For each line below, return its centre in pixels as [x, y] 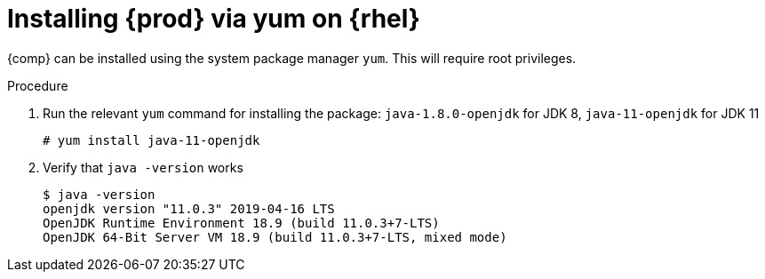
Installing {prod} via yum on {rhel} [214, 19]
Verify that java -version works [143, 167]
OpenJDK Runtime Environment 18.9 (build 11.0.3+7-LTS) [241, 223]
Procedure [38, 85]
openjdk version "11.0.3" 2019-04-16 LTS [189, 208]
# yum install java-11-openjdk [151, 140]
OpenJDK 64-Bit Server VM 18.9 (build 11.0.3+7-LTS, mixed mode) [275, 237]
